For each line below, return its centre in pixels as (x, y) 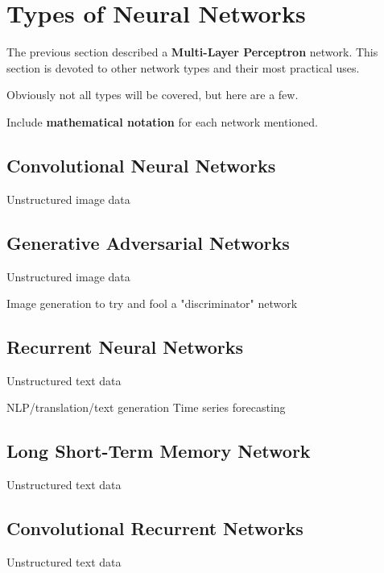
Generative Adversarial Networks (148, 242)
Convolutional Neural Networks (141, 165)
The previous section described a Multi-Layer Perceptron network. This (192, 52)
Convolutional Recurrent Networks (155, 528)
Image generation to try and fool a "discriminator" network (152, 303)
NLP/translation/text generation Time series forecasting (146, 407)
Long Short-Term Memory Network (159, 451)
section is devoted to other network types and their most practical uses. (183, 67)
